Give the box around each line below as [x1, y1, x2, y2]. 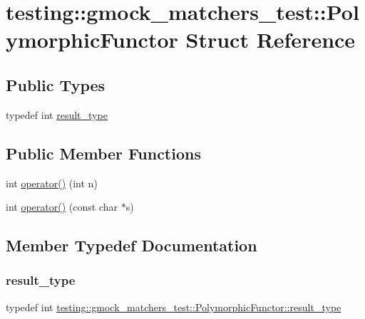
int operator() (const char [6, 199, 118, 214]
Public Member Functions [6, 142, 201, 164]
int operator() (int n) [6, 175, 98, 190]
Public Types [6, 73, 106, 95]
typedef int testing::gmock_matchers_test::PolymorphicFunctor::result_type [6, 299, 341, 314]
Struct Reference [185, 25, 356, 54]
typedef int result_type [6, 107, 108, 122]
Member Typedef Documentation [6, 234, 257, 256]
